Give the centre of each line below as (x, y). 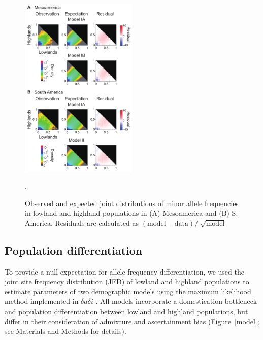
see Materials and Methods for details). (65, 331)
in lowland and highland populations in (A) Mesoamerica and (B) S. (131, 213)
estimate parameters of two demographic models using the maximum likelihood (128, 291)
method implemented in (42, 301)
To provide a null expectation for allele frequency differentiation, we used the (124, 271)
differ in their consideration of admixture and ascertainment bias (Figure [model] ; (132, 321)
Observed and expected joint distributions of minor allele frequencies (132, 203)
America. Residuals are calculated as (82, 223)
